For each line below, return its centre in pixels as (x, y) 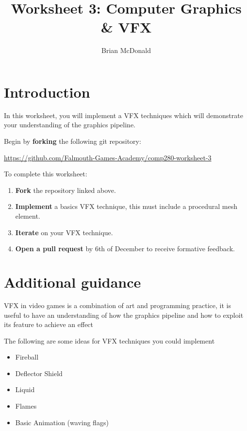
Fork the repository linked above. (66, 190)
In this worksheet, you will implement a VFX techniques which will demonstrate (123, 115)
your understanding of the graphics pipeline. (70, 125)
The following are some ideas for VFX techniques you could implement (109, 340)
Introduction (47, 92)
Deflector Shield (39, 373)
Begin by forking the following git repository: (73, 141)
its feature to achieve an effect (49, 324)
